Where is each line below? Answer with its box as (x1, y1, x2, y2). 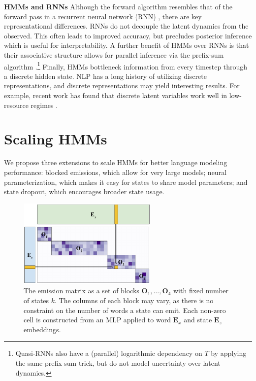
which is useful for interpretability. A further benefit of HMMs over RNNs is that (4, 40, 249, 50)
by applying (211, 348, 247, 358)
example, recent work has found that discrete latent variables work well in (4, 90, 227, 100)
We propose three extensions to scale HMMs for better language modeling (4, 157, 227, 168)
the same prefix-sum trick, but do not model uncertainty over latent (15, 358, 221, 368)
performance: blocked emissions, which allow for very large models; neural (4, 167, 227, 177)
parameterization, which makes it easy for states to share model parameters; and (4, 176, 248, 187)
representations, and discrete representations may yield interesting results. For (4, 80, 240, 91)
